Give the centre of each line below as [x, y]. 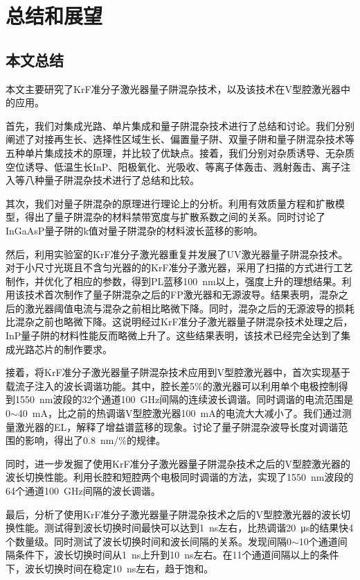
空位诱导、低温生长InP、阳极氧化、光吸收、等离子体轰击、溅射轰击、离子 [173, 166]
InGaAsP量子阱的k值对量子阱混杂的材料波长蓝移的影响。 [134, 230]
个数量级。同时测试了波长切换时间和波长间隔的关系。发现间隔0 [148, 541]
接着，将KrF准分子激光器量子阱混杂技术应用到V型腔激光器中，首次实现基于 [178, 372]
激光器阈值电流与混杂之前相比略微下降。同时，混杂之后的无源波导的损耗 [189, 308]
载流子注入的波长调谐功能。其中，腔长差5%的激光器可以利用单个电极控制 [172, 385]
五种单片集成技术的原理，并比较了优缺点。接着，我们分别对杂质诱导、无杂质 [180, 152]
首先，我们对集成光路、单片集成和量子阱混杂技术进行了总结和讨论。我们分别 [180, 125]
